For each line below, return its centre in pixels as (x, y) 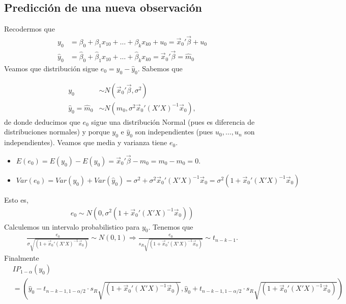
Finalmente (22, 257)
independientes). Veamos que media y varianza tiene (86, 142)
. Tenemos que (171, 226)
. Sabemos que (160, 68)
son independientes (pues (174, 132)
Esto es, (16, 199)
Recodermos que (30, 29)
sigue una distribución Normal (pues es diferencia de (173, 121)
